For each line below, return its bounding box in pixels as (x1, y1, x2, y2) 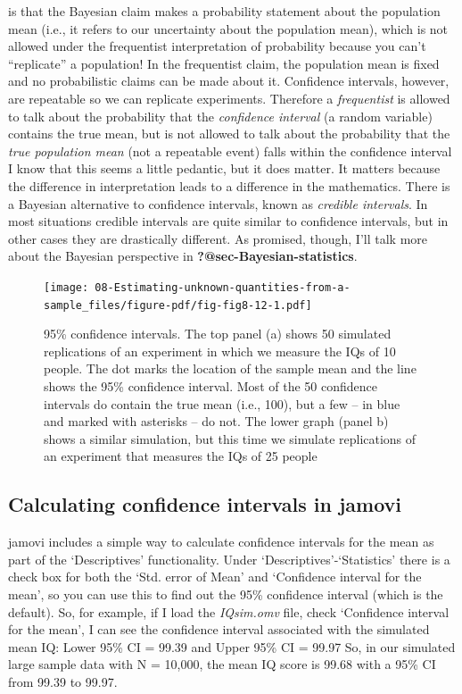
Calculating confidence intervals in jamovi (8, 490, 401, 518)
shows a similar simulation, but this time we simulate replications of (44, 429, 417, 447)
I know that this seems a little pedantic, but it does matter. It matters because (8, 159, 441, 178)
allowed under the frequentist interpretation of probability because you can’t (8, 37, 426, 55)
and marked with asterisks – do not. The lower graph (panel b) (44, 412, 389, 431)
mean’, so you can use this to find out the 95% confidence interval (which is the (8, 584, 443, 603)
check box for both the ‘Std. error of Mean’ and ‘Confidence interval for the (8, 567, 422, 586)
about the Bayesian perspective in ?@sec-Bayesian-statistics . (8, 247, 358, 265)
